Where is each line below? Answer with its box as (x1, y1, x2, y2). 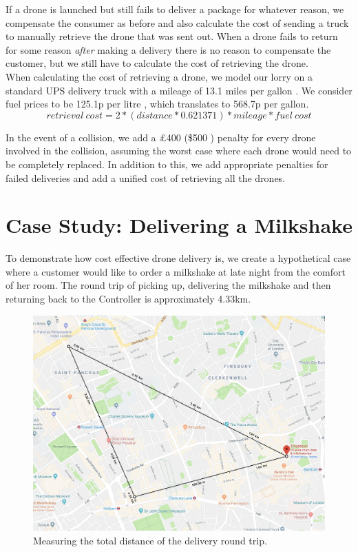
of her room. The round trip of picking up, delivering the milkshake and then (6, 278, 331, 292)
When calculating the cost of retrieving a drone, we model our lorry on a (6, 69, 313, 83)
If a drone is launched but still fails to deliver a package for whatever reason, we (6, 2, 344, 16)
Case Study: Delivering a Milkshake (6, 211, 352, 239)
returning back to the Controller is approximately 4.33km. (6, 292, 251, 306)
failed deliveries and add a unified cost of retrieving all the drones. (6, 170, 286, 185)
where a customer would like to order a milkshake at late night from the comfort (6, 264, 346, 278)
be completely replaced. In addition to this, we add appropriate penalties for (6, 156, 328, 171)
